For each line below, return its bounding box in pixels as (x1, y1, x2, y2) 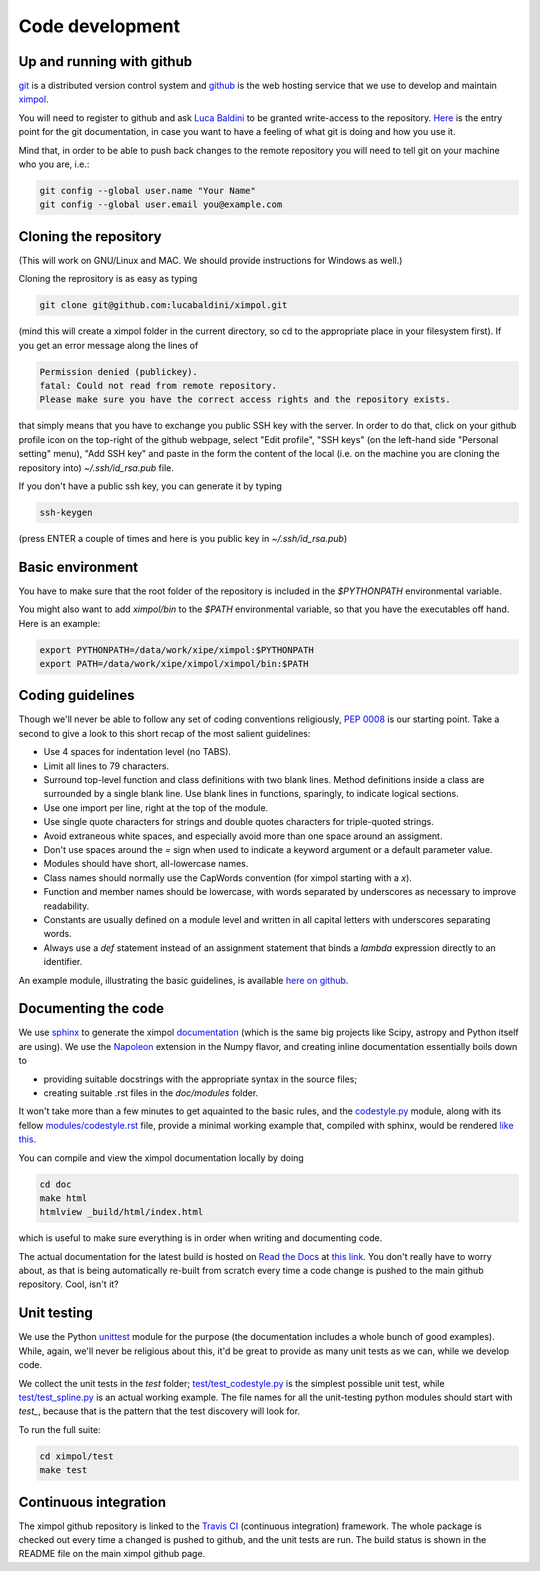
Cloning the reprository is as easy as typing (18, 273, 198, 285)
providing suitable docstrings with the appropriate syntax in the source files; (43, 1073, 358, 1085)
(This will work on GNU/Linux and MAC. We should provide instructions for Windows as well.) (18, 254, 403, 266)
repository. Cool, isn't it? (18, 1278, 119, 1290)
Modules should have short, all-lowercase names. (43, 858, 249, 870)
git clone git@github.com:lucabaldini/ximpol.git (39, 300, 288, 311)
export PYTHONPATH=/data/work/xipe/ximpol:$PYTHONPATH (39, 644, 314, 655)
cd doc (39, 1178, 72, 1190)
